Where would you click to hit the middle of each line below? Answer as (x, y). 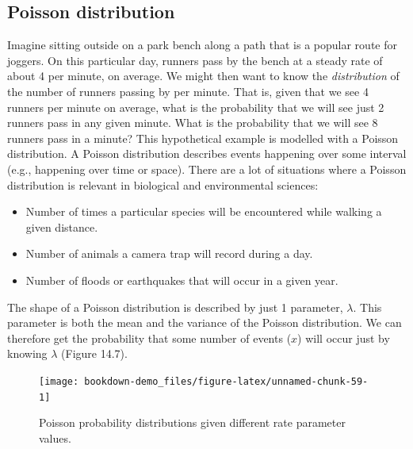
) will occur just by (344, 338)
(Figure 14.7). (94, 353)
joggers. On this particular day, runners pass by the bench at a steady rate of (195, 60)
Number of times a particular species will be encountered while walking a (204, 211)
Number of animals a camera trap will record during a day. (169, 253)
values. (55, 437)
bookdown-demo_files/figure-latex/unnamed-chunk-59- (226, 381)
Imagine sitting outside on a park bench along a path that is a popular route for (202, 45)
